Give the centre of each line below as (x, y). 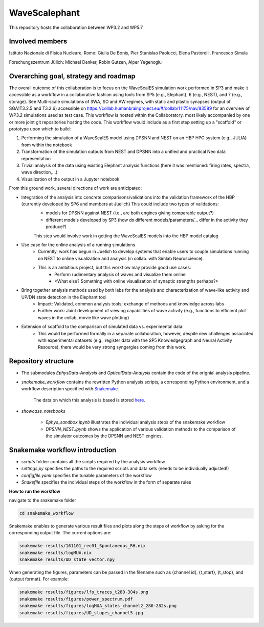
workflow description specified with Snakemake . (70, 389)
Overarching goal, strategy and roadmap (72, 76)
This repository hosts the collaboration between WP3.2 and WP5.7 (76, 27)
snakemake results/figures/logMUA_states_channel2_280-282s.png (98, 606)
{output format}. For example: (39, 579)
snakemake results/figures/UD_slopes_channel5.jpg (81, 613)
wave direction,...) (39, 172)
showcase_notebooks (43, 411)
